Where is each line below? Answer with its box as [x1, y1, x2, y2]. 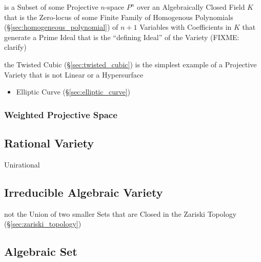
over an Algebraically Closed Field [137, 2, 245, 12]
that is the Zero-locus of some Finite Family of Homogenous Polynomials [4, 11, 233, 22]
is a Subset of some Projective [4, 2, 98, 12]
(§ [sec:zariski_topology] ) [4, 218, 82, 229]
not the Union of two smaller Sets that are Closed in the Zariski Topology [4, 208, 237, 219]
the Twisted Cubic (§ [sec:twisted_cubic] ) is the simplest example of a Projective [4, 59, 257, 69]
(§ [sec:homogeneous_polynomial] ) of [4, 22, 118, 32]
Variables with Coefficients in [139, 22, 232, 32]
